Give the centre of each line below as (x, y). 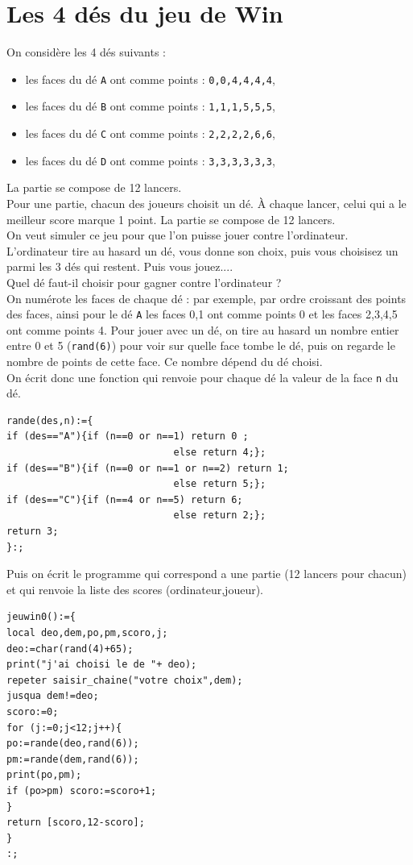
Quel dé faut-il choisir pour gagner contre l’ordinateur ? (144, 282)
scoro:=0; (33, 711)
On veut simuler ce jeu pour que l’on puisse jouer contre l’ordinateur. (178, 235)
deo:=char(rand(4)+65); (70, 649)
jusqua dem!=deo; (53, 696)
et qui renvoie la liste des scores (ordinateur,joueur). (135, 589)
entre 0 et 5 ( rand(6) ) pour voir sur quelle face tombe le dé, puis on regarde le (201, 345)
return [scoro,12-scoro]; (76, 823)
